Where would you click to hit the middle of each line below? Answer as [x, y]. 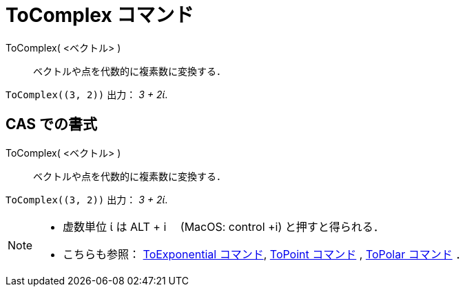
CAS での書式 [52, 124]
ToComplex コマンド [100, 15]
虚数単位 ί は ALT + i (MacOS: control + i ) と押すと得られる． [224, 226]
